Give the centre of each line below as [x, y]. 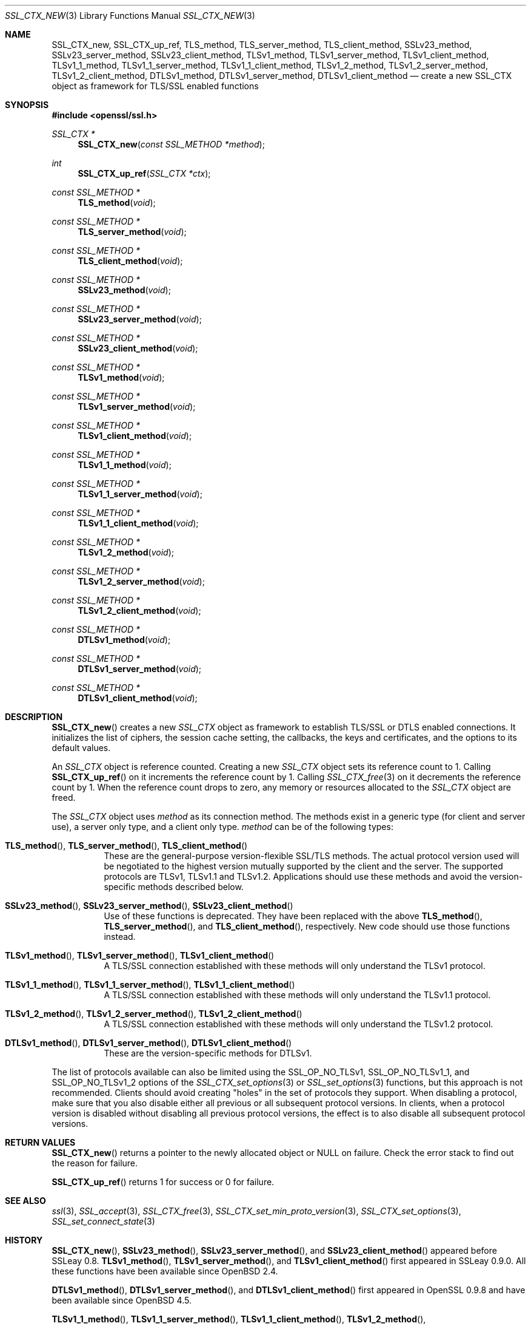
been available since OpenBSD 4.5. [122, 1300]
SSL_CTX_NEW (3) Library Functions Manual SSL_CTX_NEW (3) [130, 15]
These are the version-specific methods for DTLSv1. [208, 1053]
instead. [120, 937]
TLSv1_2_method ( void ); [126, 552]
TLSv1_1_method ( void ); [125, 465]
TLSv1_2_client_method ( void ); [139, 610]
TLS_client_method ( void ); [130, 261]
